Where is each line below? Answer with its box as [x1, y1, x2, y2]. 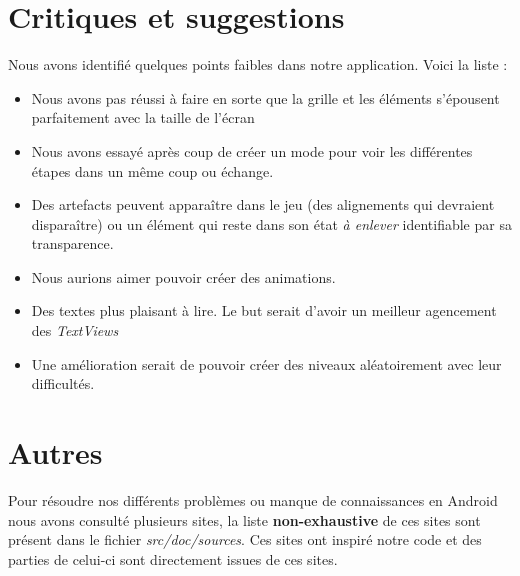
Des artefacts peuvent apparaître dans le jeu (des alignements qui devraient [31, 194, 495, 215]
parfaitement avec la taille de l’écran [31, 107, 255, 128]
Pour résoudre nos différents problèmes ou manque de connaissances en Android [8, 489, 498, 510]
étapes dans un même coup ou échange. [31, 160, 274, 181]
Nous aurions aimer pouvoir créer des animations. [31, 266, 336, 287]
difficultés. [31, 373, 95, 394]
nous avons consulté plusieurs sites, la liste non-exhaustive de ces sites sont [8, 509, 481, 530]
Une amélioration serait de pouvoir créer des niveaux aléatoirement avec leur [31, 353, 502, 374]
